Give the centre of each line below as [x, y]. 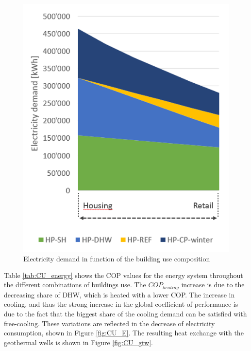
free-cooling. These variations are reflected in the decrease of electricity [109, 323]
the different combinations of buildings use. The [75, 285]
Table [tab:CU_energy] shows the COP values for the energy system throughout [124, 275]
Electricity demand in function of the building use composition [117, 259]
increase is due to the [213, 285]
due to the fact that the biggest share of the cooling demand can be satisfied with [125, 314]
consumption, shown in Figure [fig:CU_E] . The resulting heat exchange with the [124, 333]
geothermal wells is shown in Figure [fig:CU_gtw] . [78, 342]
